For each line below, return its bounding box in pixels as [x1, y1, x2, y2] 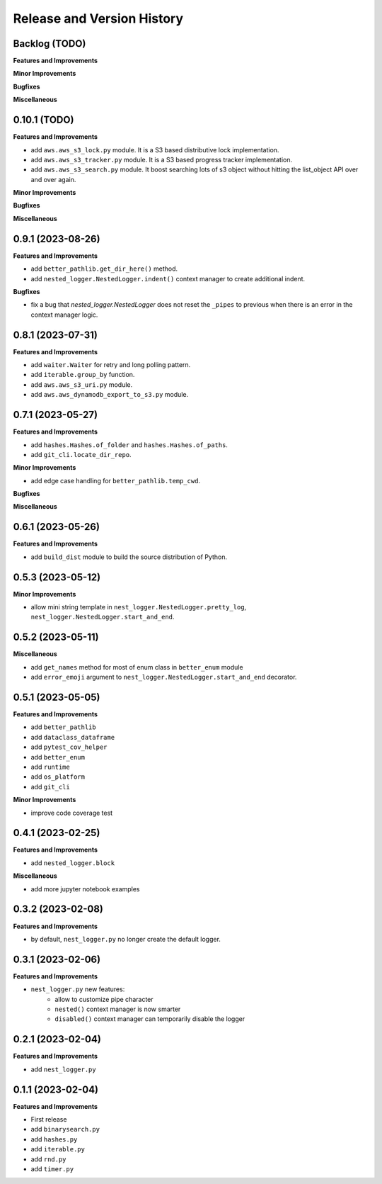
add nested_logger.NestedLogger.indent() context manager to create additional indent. [30, 274, 306, 283]
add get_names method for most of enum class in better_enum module [30, 663, 243, 671]
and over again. [30, 175, 76, 184]
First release [30, 1115, 67, 1123]
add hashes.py [30, 1134, 78, 1144]
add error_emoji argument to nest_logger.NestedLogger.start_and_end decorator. [30, 673, 297, 682]
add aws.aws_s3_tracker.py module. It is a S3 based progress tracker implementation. [30, 155, 293, 164]
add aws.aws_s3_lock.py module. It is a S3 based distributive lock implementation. [30, 145, 279, 154]
